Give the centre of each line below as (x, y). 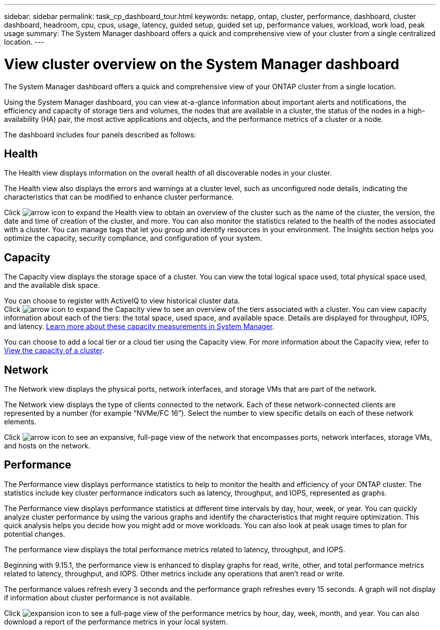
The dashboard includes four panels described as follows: (100, 134)
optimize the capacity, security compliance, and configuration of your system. (133, 238)
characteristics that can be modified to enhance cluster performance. (119, 197)
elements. (20, 422)
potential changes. (35, 534)
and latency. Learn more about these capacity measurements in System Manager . (139, 327)
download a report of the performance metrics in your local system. (116, 621)
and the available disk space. (52, 285)
